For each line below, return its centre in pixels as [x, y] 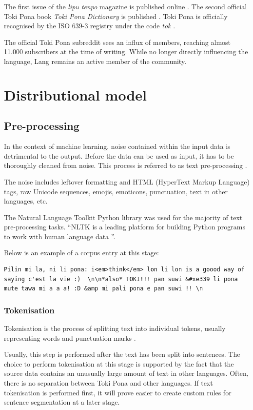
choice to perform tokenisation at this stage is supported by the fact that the [119, 363]
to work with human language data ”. [60, 236]
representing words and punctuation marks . [70, 338]
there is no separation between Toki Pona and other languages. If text [108, 383]
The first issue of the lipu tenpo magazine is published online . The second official [126, 6]
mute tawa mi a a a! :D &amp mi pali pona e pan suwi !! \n [104, 289]
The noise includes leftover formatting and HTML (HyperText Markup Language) [127, 181]
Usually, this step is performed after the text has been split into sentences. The [122, 354]
